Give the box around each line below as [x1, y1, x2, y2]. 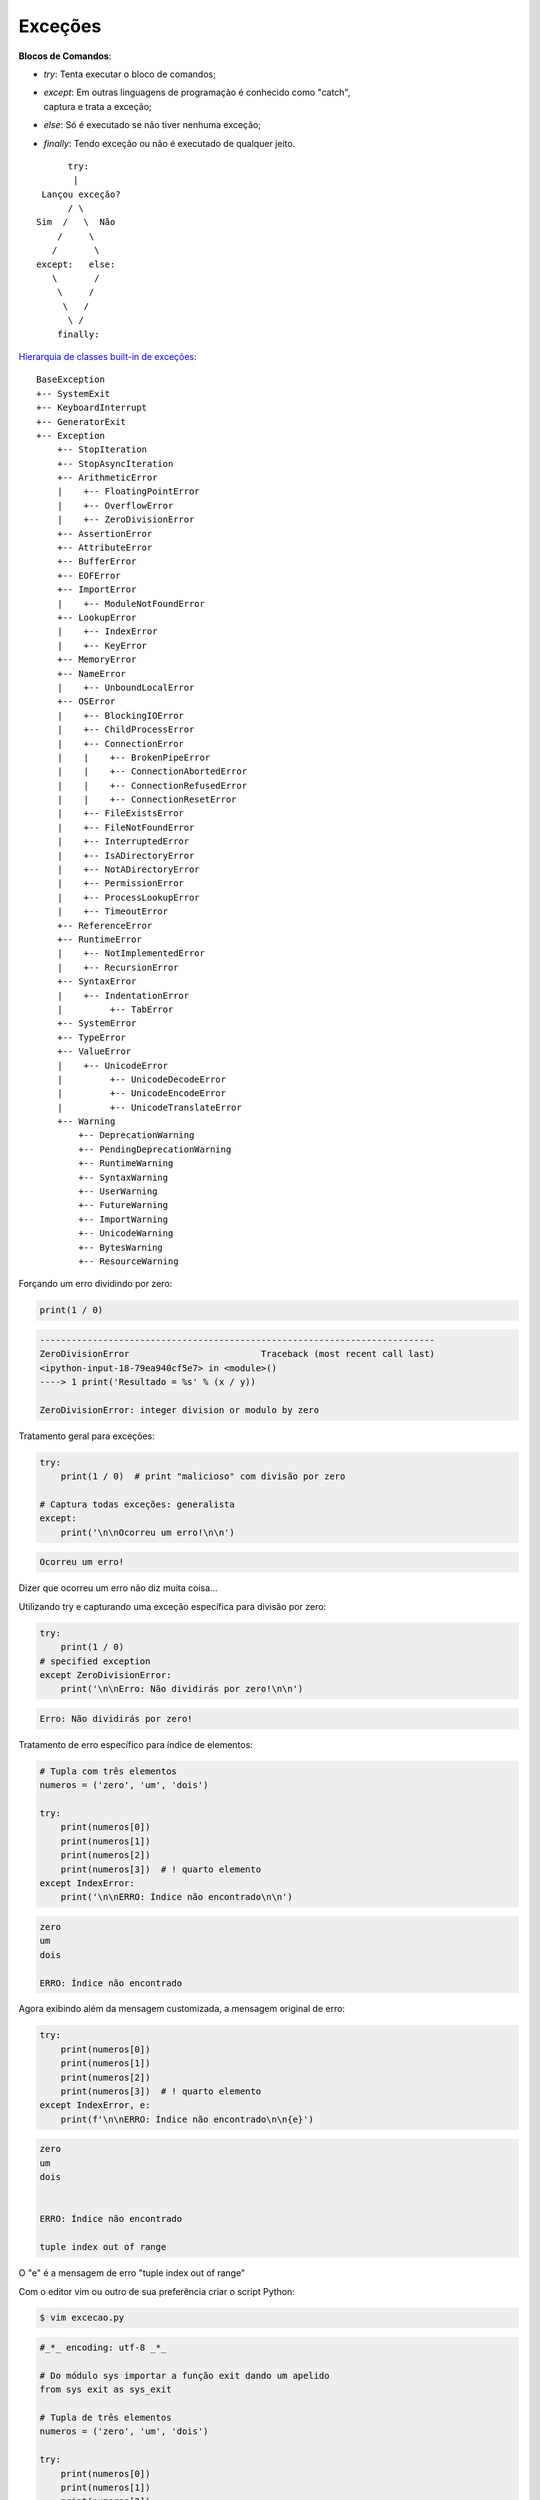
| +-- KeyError [56, 640, 148, 651]
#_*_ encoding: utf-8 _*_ [39, 2342, 167, 2354]
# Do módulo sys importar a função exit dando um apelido [39, 2370, 330, 2381]
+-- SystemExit [36, 388, 111, 399]
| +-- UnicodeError [56, 1060, 169, 1071]
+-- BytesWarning [78, 1241, 164, 1253]
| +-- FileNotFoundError [56, 821, 195, 833]
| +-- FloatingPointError [56, 486, 200, 497]
